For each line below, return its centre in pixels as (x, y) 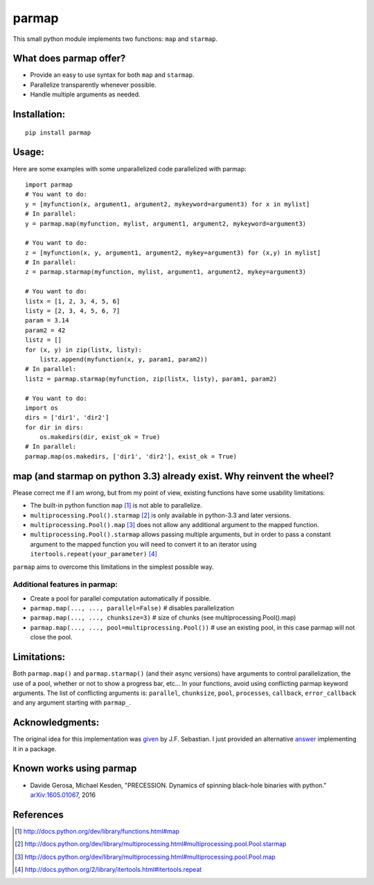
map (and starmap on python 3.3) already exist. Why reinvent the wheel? (173, 476)
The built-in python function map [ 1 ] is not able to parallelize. (116, 506)
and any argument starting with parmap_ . (72, 703)
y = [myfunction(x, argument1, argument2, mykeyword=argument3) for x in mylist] (168, 204)
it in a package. (35, 748)
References (38, 815)
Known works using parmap (75, 769)
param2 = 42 (45, 330)
